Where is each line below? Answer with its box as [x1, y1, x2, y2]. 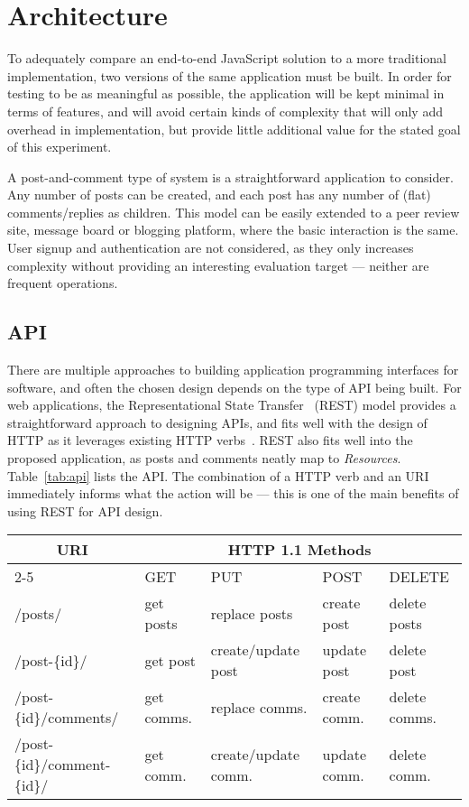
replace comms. [210, 696, 308, 718]
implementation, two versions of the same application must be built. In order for [7, 66, 452, 85]
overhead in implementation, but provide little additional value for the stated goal [7, 119, 461, 138]
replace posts [210, 602, 293, 624]
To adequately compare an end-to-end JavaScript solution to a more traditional [7, 49, 446, 68]
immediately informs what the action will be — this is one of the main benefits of [7, 484, 459, 503]
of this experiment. [7, 137, 112, 156]
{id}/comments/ [14, 707, 119, 728]
